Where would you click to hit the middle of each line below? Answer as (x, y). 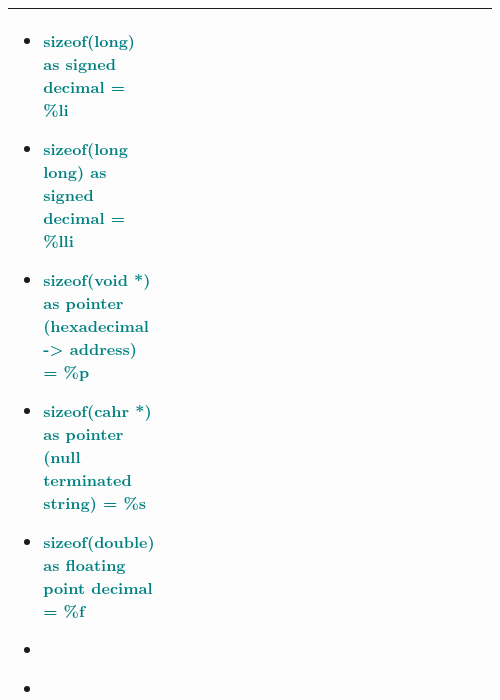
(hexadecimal (96, 325)
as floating (84, 564)
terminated (87, 479)
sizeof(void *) (97, 279)
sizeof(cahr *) (97, 410)
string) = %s (95, 502)
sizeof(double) (99, 541)
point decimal (98, 587)
